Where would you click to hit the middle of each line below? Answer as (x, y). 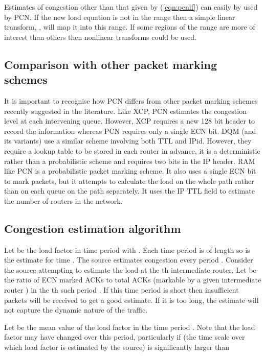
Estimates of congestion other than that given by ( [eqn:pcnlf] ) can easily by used (131, 7)
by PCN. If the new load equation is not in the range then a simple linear (120, 17)
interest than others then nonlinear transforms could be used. (100, 37)
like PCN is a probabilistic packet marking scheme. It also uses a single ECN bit (130, 171)
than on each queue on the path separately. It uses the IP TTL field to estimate (129, 191)
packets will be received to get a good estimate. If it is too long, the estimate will (131, 300)
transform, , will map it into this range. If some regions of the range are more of (130, 27)
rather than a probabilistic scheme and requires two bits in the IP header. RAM (130, 161)
